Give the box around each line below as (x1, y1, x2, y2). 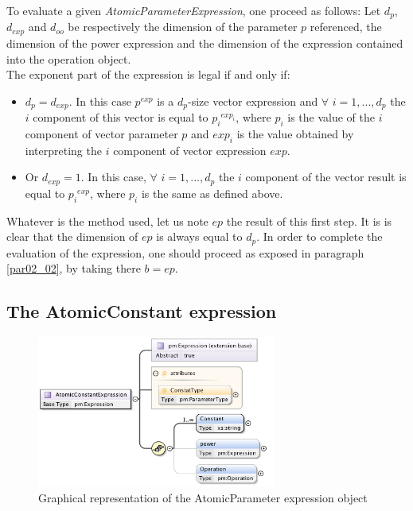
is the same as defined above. (141, 184, 283, 201)
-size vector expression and (187, 92, 318, 109)
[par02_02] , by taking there (6, 260, 141, 277)
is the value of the (287, 109, 376, 126)
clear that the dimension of (6, 228, 138, 245)
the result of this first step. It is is (226, 212, 392, 229)
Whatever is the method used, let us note (6, 212, 208, 229)
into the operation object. (6, 50, 131, 67)
